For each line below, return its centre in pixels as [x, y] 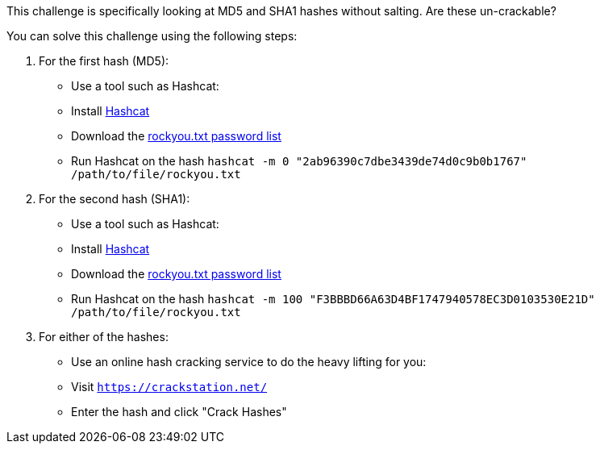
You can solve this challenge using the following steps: [152, 36]
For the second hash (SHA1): [115, 199]
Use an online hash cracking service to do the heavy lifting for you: [249, 362]
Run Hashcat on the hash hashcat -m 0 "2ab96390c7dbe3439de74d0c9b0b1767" [299, 161]
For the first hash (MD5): [104, 61]
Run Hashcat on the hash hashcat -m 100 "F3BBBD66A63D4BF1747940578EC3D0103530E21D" [333, 299]
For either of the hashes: [104, 337]
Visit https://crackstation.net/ [169, 387]
